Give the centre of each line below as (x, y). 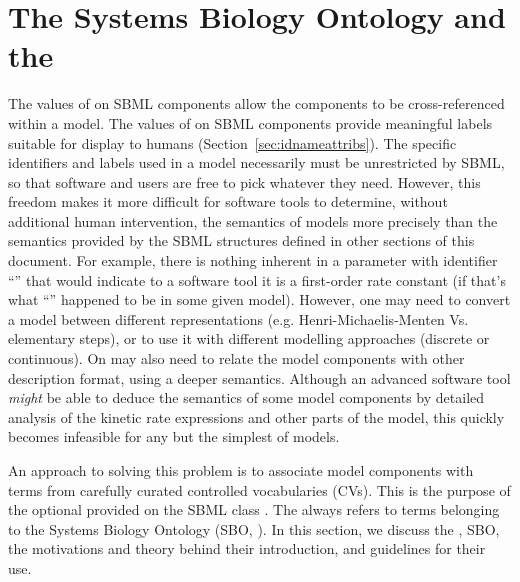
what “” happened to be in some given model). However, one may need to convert (259, 299)
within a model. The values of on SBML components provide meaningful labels (250, 122)
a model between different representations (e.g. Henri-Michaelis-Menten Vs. (238, 318)
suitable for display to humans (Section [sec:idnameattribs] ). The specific (232, 142)
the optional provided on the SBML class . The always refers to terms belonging (254, 509)
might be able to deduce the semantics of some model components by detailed (246, 397)
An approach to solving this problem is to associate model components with (241, 470)
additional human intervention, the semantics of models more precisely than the (253, 220)
